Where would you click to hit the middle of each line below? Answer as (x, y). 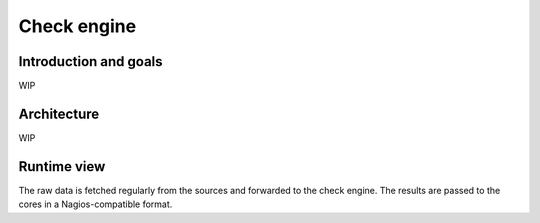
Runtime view (62, 166)
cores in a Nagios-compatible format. (95, 204)
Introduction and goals (91, 61)
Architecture (59, 113)
